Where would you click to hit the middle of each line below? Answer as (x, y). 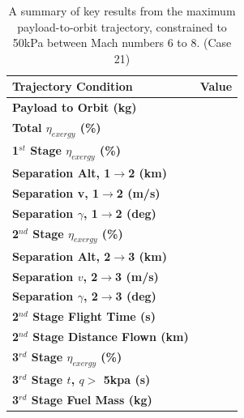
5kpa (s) (127, 379)
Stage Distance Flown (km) (111, 337)
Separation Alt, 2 (62, 256)
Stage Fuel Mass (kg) (92, 399)
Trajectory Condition (73, 86)
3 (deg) (136, 296)
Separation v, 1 (56, 193)
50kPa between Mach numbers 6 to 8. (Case (122, 43)
